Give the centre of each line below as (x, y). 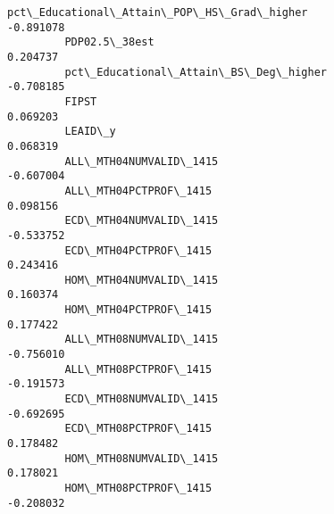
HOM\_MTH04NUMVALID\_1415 (142, 280)
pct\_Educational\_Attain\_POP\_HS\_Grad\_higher (158, 12)
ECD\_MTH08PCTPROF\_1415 (138, 429)
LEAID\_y (90, 132)
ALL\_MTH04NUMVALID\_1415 (142, 161)
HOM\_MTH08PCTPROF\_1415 (138, 488)
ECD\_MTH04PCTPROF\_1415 (138, 250)
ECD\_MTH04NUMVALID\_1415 (142, 221)
